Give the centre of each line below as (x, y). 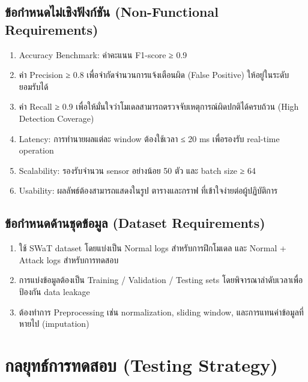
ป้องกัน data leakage (54, 291)
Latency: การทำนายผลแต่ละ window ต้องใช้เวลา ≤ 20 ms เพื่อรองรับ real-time (149, 138)
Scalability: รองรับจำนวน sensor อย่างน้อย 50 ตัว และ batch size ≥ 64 (137, 170)
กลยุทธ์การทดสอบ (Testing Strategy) (141, 364)
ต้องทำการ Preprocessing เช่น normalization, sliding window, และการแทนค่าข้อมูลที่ (161, 312)
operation (36, 150)
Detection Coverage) (56, 118)
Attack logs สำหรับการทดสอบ (69, 259)
